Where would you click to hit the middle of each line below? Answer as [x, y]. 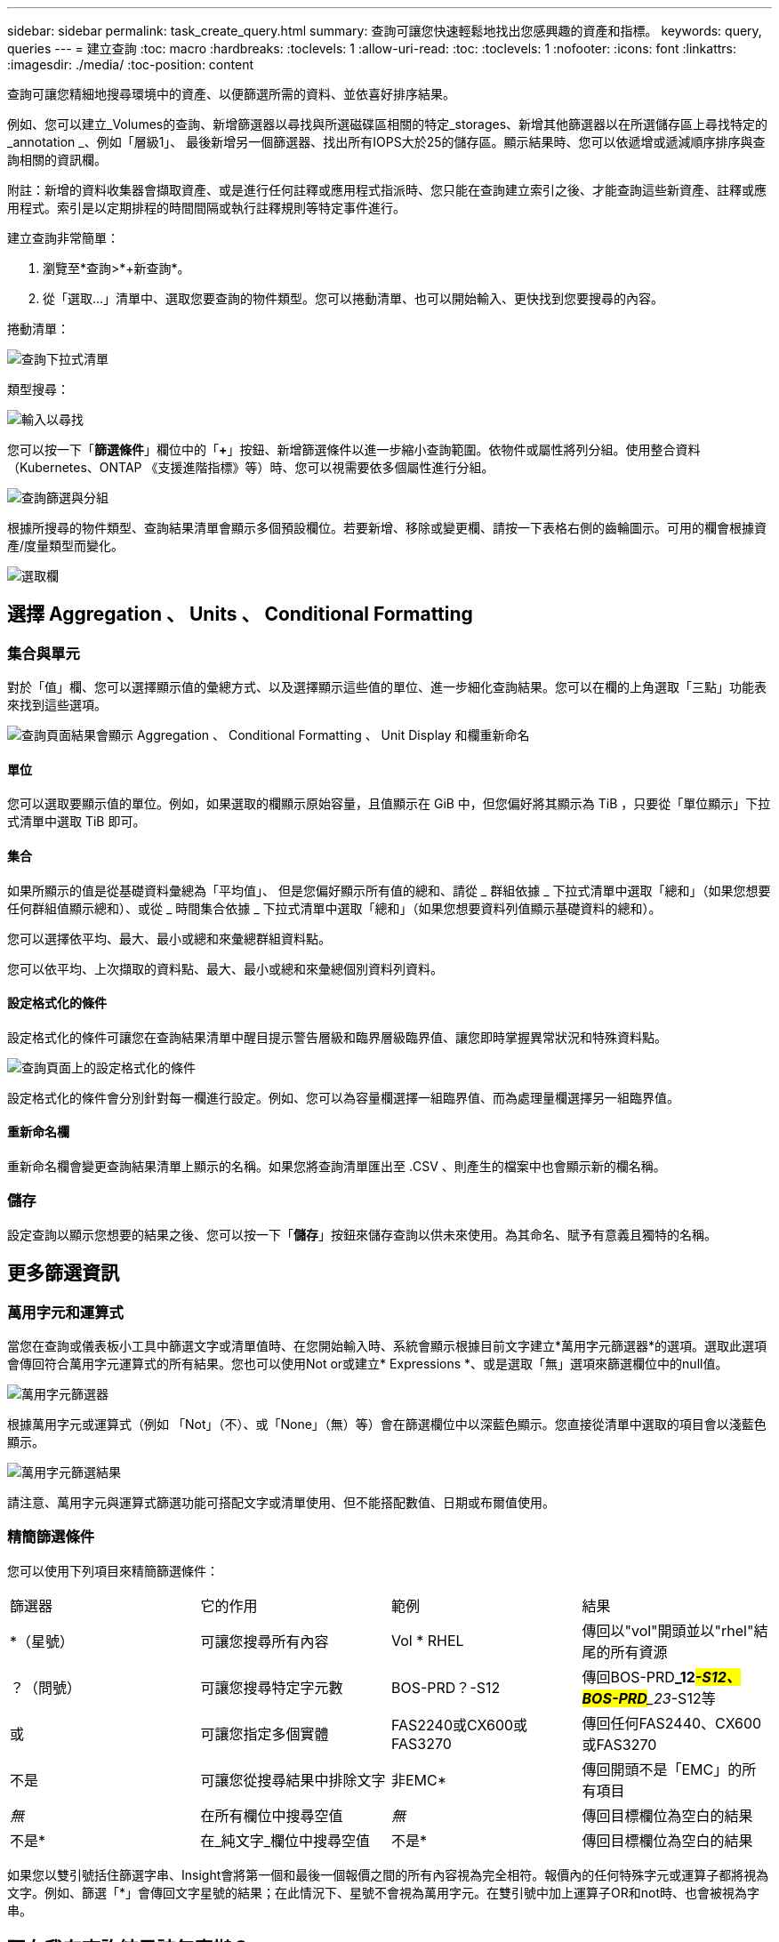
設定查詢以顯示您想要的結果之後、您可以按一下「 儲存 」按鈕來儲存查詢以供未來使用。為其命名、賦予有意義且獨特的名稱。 [362, 1234]
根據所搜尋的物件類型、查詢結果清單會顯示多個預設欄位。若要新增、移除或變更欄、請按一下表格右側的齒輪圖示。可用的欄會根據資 [387, 528]
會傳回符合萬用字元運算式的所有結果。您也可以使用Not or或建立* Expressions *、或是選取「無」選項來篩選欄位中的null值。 [368, 1364]
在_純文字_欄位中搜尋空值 [285, 1840]
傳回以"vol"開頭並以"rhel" [668, 1630]
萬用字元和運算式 [65, 1312]
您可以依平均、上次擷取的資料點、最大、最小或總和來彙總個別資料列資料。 [225, 968]
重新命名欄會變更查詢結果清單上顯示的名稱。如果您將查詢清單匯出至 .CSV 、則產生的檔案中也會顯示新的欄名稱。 [337, 1167]
